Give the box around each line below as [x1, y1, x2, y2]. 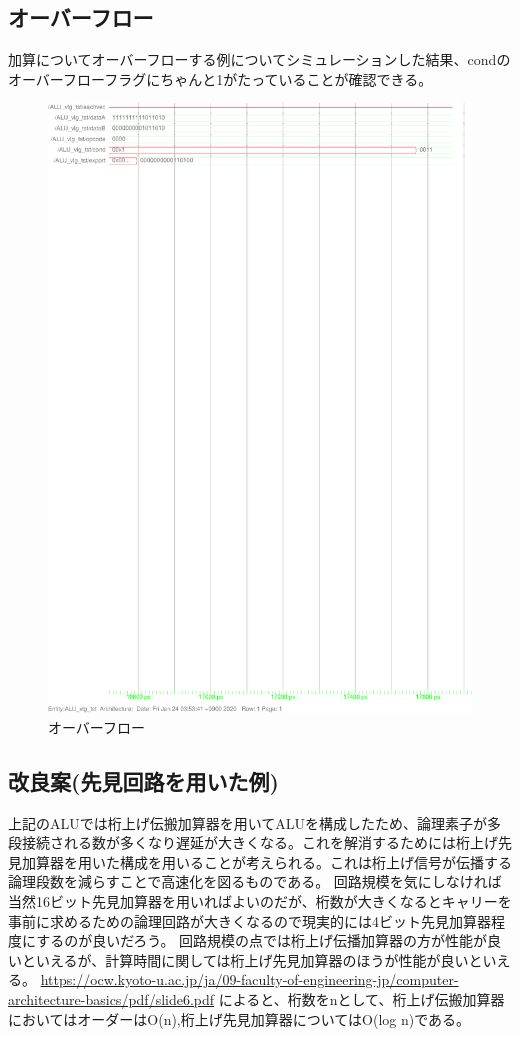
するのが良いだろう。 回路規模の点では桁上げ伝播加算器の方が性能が [36, 930, 488, 951]
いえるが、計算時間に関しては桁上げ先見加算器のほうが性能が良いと [35, 949, 483, 970]
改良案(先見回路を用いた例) [8, 765, 279, 796]
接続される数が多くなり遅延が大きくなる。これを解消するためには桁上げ [21, 832, 498, 853]
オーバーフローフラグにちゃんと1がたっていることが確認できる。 [8, 68, 433, 89]
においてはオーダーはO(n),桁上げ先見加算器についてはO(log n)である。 [8, 1008, 471, 1029]
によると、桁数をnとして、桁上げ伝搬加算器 [218, 988, 505, 1009]
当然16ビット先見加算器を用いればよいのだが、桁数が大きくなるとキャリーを [8, 890, 512, 911]
